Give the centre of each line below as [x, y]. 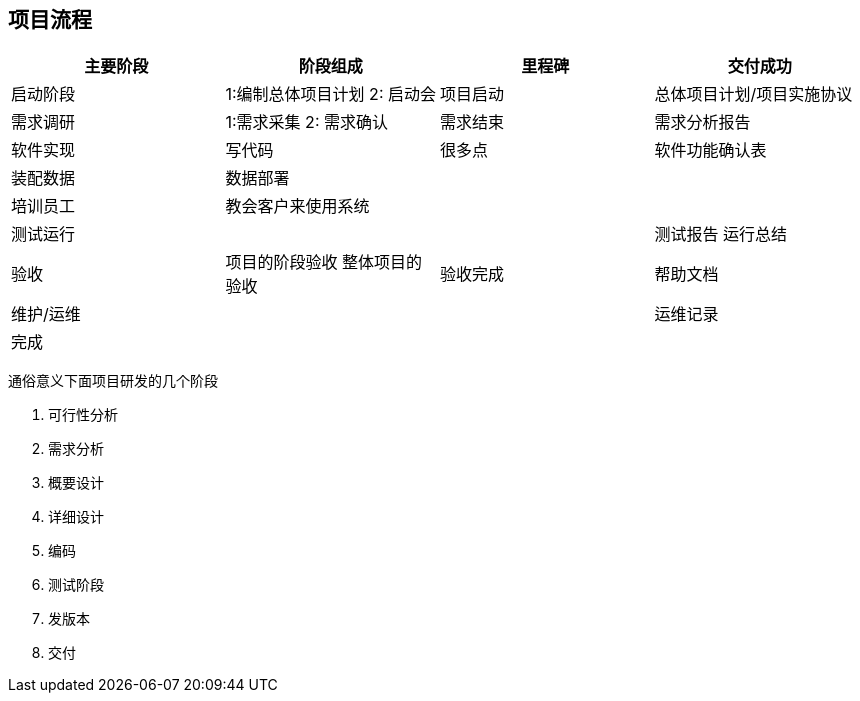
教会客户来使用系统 [297, 206]
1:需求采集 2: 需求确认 [306, 122]
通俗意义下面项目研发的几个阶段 [113, 381]
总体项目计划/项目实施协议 [753, 94]
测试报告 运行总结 [721, 234]
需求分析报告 [702, 122]
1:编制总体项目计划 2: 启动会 [330, 94]
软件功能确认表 [710, 150]
